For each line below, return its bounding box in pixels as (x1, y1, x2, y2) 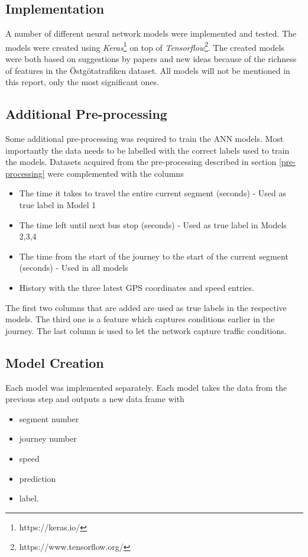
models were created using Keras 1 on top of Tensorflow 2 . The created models (5, 39, 284, 53)
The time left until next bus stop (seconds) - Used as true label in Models (19, 218, 287, 231)
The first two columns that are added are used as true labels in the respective (5, 301, 287, 313)
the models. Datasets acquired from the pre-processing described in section (5, 156, 277, 168)
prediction (19, 472, 56, 484)
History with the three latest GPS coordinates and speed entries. (19, 281, 254, 293)
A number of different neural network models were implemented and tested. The (5, 27, 297, 40)
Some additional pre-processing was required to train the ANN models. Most (5, 132, 284, 145)
